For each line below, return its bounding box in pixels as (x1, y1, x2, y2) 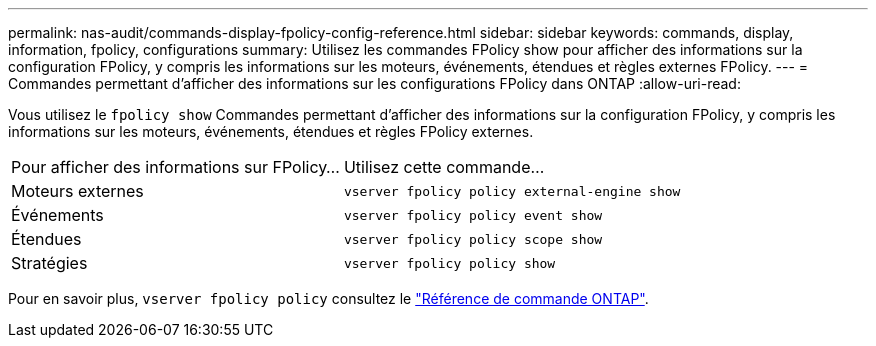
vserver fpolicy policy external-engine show (343, 183, 681, 199)
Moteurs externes (11, 181, 144, 201)
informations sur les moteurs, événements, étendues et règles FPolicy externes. (8, 123, 534, 140)
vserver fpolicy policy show (343, 255, 556, 271)
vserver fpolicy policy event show (343, 207, 603, 223)
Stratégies (11, 253, 88, 273)
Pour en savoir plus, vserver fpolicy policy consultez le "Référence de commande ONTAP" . (8, 290, 649, 307)
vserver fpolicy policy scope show (343, 231, 603, 247)
